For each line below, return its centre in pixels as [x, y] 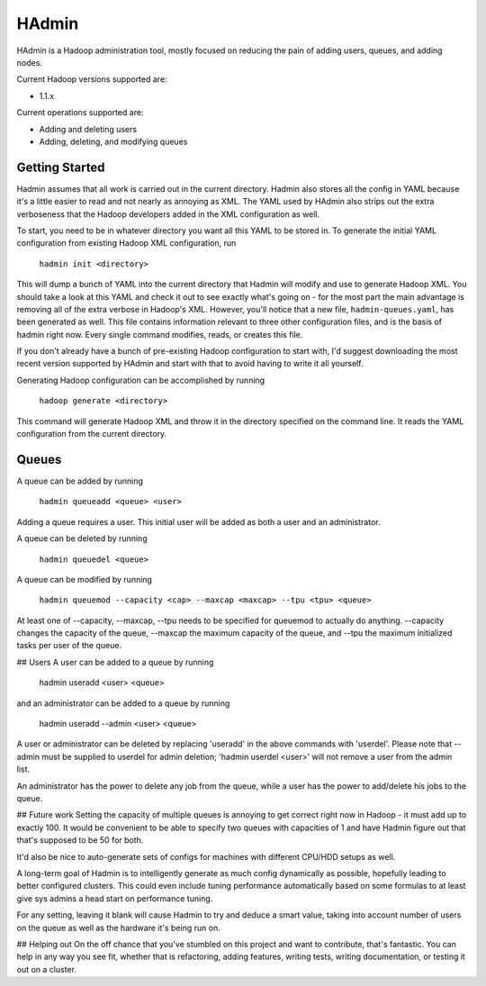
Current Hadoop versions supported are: [92, 79]
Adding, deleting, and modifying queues [113, 141]
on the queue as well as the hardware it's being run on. [118, 927]
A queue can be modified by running [85, 579]
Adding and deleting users [88, 129]
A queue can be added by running [80, 481]
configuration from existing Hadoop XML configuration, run [126, 243]
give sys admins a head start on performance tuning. [115, 898]
